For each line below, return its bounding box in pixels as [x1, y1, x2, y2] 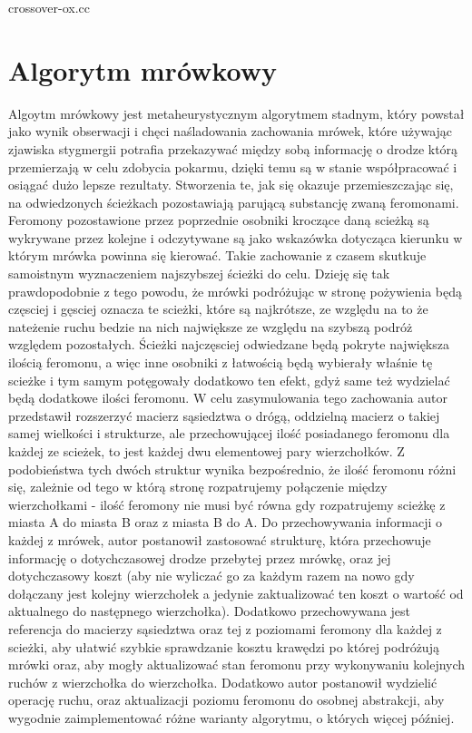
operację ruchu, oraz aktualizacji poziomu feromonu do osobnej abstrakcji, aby [8, 690, 445, 709]
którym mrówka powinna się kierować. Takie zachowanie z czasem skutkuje [8, 246, 427, 265]
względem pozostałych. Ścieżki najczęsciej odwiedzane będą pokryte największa [8, 335, 449, 354]
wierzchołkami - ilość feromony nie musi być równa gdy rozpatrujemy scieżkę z [8, 494, 446, 513]
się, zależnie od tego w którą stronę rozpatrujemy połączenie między [8, 477, 388, 496]
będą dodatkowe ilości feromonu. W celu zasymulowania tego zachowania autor [8, 388, 447, 407]
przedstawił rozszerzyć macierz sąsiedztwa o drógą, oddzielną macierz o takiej [8, 406, 440, 425]
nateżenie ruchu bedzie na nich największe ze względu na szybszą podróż [8, 317, 413, 336]
